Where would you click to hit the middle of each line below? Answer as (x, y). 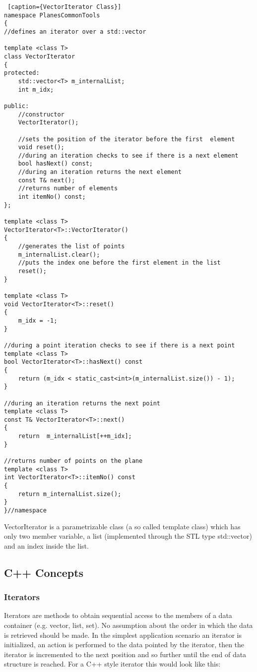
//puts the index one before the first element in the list (119, 263)
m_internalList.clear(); (59, 254)
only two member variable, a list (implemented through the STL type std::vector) (128, 536)
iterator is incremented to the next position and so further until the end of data (125, 654)
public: (17, 106)
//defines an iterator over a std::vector (75, 31)
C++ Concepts (44, 572)
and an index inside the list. (46, 545)
